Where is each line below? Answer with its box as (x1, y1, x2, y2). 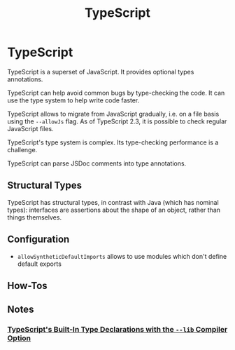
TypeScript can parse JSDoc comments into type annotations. (7, 159, 187, 168)
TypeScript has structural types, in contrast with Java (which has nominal (7, 198, 219, 206)
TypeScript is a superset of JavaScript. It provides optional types (7, 67, 194, 76)
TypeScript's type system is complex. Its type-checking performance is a (7, 138, 219, 147)
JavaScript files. (7, 124, 54, 133)
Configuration (7, 234, 70, 245)
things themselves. (7, 213, 62, 222)
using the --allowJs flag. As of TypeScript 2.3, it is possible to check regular (7, 117, 227, 126)
